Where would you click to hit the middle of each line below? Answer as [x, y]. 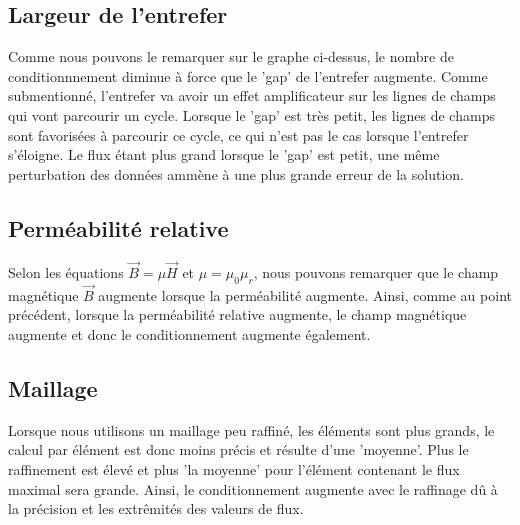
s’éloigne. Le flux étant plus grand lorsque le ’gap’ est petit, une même [224, 154]
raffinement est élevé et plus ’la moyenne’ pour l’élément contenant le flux [234, 468]
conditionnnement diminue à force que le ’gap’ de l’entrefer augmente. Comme [248, 75]
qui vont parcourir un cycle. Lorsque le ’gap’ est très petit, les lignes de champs [251, 114]
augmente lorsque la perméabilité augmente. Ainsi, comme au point [305, 294]
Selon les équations [66, 271]
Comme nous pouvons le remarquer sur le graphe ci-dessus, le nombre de [231, 56]
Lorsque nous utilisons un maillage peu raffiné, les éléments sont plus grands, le [251, 429]
